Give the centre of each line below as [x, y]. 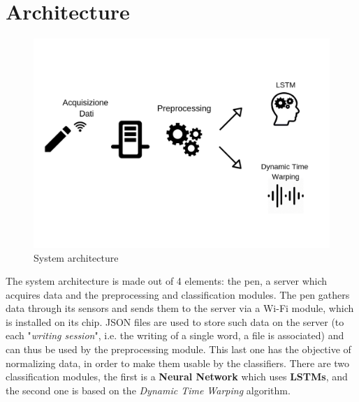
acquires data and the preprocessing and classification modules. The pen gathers [178, 294]
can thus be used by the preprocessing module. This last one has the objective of [178, 349]
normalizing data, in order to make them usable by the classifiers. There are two [178, 363]
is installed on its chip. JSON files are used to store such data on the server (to [175, 321]
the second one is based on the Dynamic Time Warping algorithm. [148, 390]
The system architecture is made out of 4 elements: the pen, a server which [167, 281]
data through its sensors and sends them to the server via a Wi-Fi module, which [180, 308]
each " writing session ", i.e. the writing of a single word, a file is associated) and [175, 335]
